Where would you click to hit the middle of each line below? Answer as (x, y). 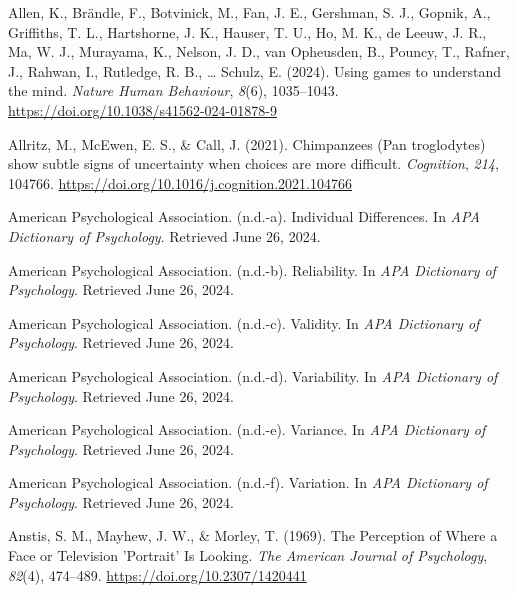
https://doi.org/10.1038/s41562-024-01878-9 (142, 109)
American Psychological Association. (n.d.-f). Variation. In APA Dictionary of (248, 482)
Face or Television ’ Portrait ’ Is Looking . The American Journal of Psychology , (248, 555)
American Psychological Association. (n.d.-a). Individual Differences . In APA (244, 216)
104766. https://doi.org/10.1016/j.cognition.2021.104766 (180, 182)
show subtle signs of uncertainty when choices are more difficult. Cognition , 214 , (253, 163)
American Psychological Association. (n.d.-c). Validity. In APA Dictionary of (244, 322)
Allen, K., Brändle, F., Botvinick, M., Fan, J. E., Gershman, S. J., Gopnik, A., (249, 12)
